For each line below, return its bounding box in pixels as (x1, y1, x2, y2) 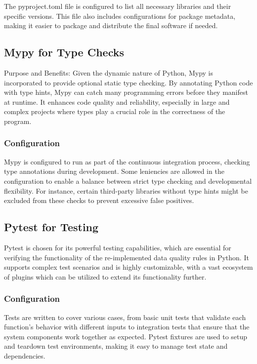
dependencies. (4, 350, 45, 361)
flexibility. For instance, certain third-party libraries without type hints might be (4, 185, 248, 196)
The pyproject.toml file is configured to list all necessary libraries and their (4, 1, 231, 11)
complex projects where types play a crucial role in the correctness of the (4, 106, 225, 117)
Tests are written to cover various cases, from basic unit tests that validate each (4, 312, 246, 322)
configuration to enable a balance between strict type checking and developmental (4, 175, 252, 186)
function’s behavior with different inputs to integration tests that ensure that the (4, 322, 250, 332)
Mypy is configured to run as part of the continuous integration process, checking (4, 156, 250, 166)
